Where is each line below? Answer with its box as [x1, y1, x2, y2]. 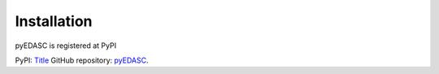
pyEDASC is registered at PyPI [15, 41, 117, 50]
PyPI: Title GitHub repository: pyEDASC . [15, 55, 149, 65]
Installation [15, 12, 93, 30]
